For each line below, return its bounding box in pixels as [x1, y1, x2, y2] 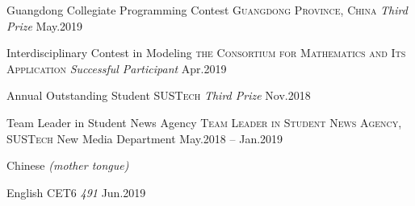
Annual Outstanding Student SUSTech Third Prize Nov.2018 [6, 87, 311, 104]
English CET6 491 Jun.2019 [6, 183, 146, 200]
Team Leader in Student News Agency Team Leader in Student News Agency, [6, 113, 402, 130]
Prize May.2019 [6, 17, 83, 34]
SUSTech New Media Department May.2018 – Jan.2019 [6, 130, 283, 146]
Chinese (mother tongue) [6, 157, 129, 174]
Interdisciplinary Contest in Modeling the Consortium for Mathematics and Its [6, 44, 406, 61]
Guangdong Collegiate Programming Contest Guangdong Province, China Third [6, 2, 408, 18]
